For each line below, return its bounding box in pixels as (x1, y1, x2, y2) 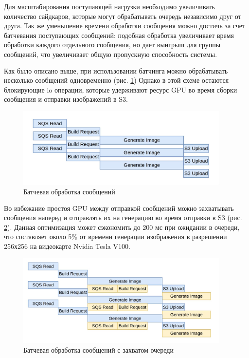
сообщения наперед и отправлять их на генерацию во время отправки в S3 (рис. (4, 212, 242, 223)
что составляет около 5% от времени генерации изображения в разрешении (4, 231, 227, 242)
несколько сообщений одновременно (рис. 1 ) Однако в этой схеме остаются (4, 75, 229, 85)
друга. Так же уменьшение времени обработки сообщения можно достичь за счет (4, 20, 246, 31)
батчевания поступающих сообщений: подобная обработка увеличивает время (4, 30, 234, 40)
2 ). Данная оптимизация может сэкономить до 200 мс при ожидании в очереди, (4, 222, 240, 232)
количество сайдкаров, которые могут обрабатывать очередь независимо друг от (4, 11, 241, 21)
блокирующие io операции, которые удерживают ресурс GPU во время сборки (4, 84, 237, 94)
